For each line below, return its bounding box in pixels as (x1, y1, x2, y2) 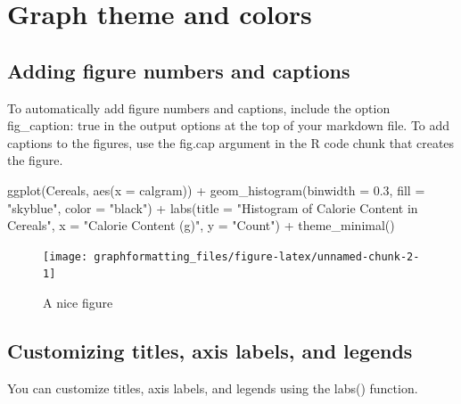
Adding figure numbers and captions (7, 56, 350, 84)
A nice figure (43, 293, 113, 312)
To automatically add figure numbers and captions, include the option (7, 98, 391, 117)
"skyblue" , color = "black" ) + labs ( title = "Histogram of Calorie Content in (7, 198, 418, 217)
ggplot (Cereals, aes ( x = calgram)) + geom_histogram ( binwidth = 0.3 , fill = (7, 180, 425, 199)
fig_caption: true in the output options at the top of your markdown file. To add (7, 116, 450, 135)
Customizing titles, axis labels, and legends (7, 337, 413, 365)
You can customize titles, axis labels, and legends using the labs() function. (7, 378, 418, 397)
